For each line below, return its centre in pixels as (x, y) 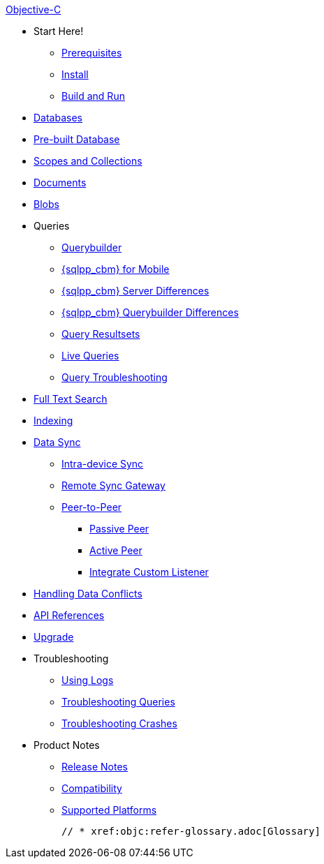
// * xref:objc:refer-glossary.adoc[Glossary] (191, 831)
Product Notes (67, 745)
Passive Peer (119, 529)
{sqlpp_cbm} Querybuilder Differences (150, 312)
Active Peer (116, 550)
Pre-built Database (77, 139)
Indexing (53, 420)
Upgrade (54, 637)
